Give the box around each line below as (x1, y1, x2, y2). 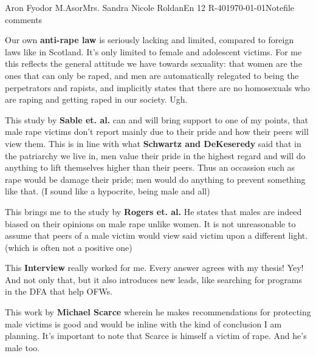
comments (5, 13, 43, 26)
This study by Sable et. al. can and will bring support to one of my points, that (5, 113, 309, 126)
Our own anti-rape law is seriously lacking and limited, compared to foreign (5, 33, 294, 46)
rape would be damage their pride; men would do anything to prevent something (5, 173, 306, 185)
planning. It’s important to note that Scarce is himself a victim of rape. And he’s (5, 329, 307, 342)
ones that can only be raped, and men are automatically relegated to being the (5, 69, 299, 81)
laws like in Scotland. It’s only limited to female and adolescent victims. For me (5, 45, 302, 58)
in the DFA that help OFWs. (5, 285, 113, 298)
